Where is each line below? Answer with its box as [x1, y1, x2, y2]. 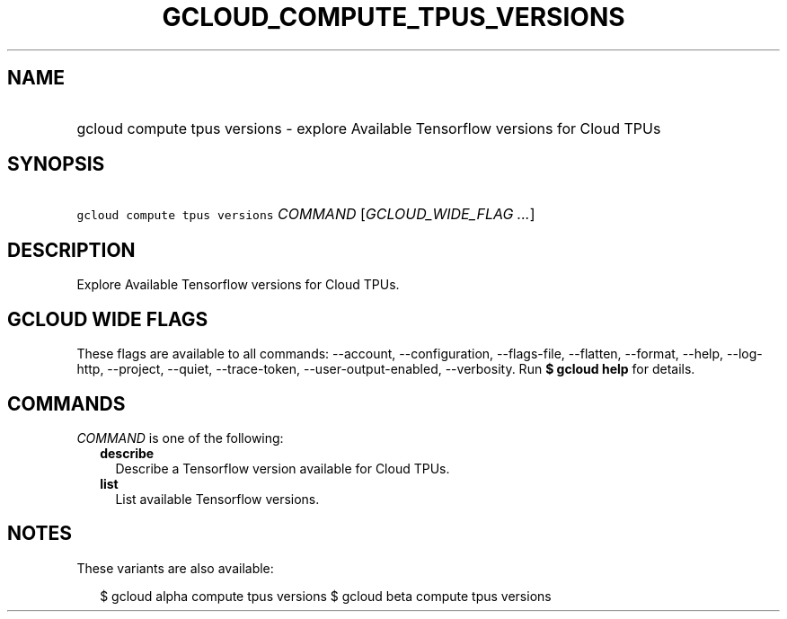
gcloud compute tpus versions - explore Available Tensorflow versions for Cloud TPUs [76, 119, 661, 137]
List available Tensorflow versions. [115, 491, 320, 507]
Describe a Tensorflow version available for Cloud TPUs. [115, 460, 450, 476]
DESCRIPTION [7, 238, 136, 261]
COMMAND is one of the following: [76, 429, 284, 446]
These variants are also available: [76, 560, 274, 576]
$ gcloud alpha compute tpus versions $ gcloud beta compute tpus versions [100, 588, 552, 604]
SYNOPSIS [7, 153, 105, 176]
